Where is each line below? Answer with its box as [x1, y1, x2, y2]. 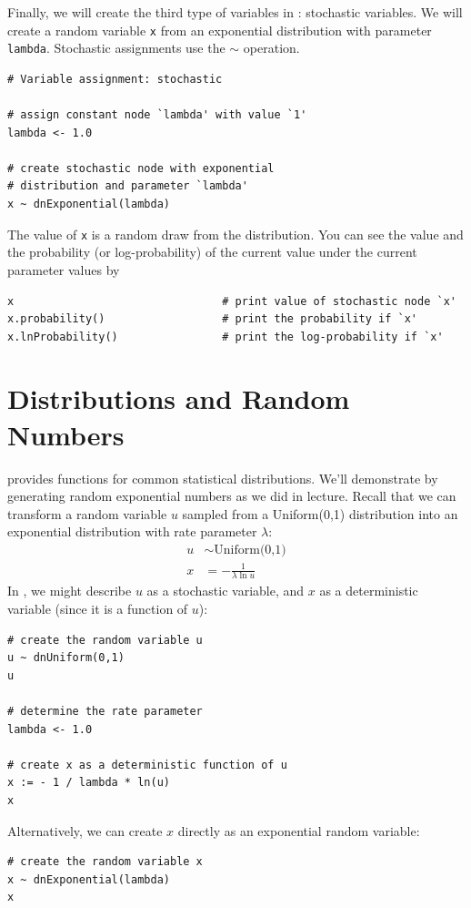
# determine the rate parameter [7, 704, 203, 718]
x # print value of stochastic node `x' [7, 294, 456, 308]
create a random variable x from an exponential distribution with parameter [7, 20, 432, 39]
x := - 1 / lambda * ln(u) [7, 776, 170, 790]
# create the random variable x [7, 855, 203, 869]
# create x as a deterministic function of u [7, 758, 287, 771]
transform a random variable [7, 504, 167, 523]
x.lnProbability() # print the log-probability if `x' [7, 330, 444, 343]
